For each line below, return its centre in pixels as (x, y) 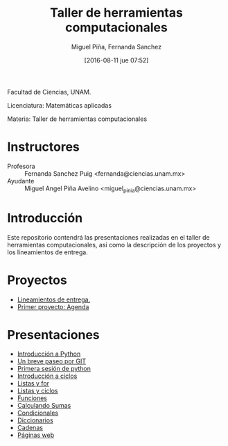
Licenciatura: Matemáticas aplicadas (60, 105)
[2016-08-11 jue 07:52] (116, 60)
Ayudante (21, 181)
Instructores (43, 147)
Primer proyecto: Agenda (53, 306)
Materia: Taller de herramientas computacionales (77, 119)
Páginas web (35, 435)
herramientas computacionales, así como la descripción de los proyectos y (114, 245)
